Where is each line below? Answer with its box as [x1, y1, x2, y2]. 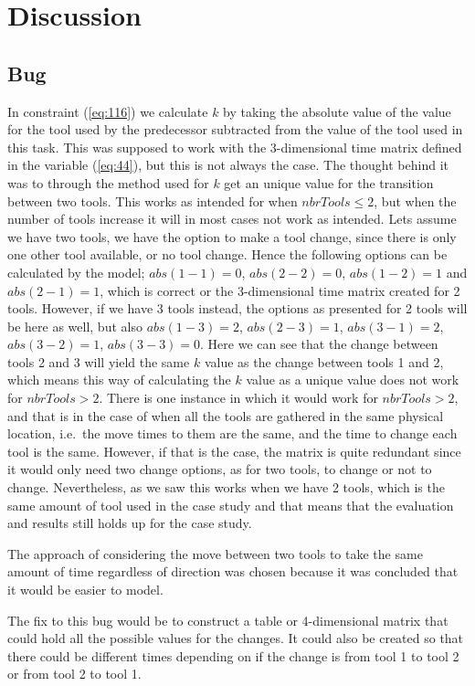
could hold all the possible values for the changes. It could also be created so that [7, 628, 464, 648]
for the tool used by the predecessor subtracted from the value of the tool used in [7, 120, 463, 139]
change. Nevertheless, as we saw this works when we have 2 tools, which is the [7, 478, 445, 497]
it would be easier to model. [7, 580, 164, 599]
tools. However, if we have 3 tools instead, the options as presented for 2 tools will [7, 299, 468, 318]
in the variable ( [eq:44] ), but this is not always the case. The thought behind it [7, 155, 449, 174]
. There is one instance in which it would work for [99, 388, 378, 407]
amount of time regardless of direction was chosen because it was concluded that [7, 562, 459, 581]
